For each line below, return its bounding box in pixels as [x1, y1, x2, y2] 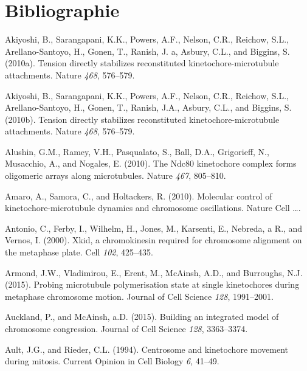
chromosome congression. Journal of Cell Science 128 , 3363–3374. [5, 322, 248, 335]
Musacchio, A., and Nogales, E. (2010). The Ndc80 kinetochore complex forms [5, 157, 297, 170]
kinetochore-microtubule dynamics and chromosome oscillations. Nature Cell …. [5, 201, 301, 214]
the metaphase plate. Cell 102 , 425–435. [5, 246, 153, 258]
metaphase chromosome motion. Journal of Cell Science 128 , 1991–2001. [5, 290, 274, 302]
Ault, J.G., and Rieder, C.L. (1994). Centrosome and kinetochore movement [5, 342, 288, 355]
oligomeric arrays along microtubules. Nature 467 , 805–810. [5, 169, 226, 182]
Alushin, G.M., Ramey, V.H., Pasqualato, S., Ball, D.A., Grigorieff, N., [5, 145, 269, 158]
